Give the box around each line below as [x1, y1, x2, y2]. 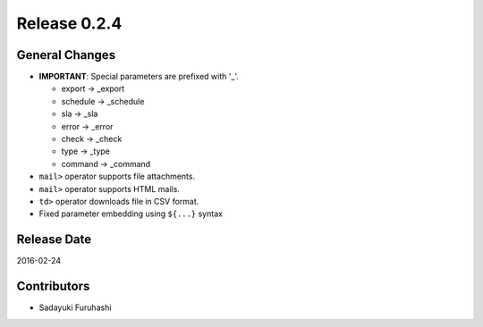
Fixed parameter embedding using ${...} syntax [38, 208, 224, 219]
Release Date [16, 232, 92, 247]
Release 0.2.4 [16, 13, 123, 33]
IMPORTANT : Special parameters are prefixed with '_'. [38, 71, 239, 82]
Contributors [16, 279, 90, 294]
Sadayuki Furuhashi [38, 302, 112, 313]
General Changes [16, 47, 116, 63]
